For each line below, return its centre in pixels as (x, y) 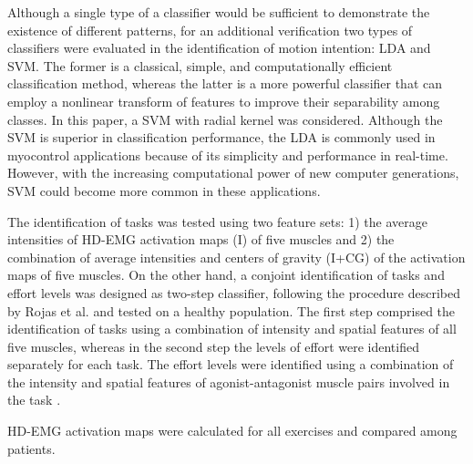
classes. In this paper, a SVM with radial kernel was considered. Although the (225, 119)
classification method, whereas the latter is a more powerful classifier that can (225, 83)
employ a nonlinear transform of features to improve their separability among (224, 101)
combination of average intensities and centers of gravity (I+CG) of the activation (236, 257)
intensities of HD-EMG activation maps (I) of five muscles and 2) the (201, 239)
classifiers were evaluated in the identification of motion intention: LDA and (219, 48)
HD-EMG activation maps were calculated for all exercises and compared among (232, 431)
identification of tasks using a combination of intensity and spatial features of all (232, 329)
